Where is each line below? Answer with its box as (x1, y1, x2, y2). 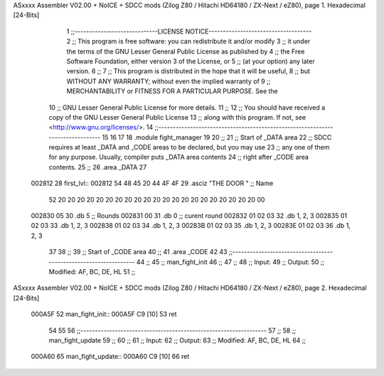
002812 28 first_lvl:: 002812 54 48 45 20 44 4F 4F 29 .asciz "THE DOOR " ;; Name (31, 179, 274, 188)
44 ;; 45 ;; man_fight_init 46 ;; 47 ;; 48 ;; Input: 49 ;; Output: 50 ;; (136, 257, 325, 266)
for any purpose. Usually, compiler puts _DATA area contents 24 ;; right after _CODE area (48, 153, 309, 162)
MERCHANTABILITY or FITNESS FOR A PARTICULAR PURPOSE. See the (66, 87, 278, 95)
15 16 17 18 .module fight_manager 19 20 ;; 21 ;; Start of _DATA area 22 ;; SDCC (102, 132, 332, 142)
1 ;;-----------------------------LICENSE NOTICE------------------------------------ (66, 27, 312, 36)
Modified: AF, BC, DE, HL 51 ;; (48, 267, 136, 276)
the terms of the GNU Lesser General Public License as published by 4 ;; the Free (66, 47, 305, 56)
